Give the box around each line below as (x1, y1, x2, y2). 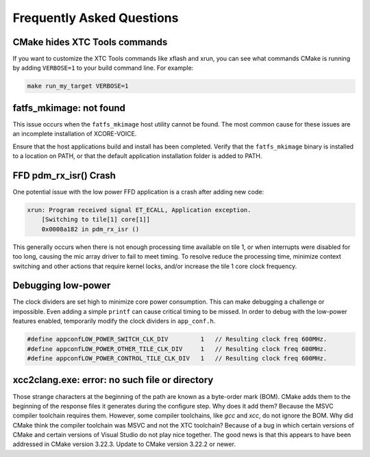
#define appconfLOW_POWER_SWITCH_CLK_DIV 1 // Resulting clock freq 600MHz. (27, 335, 328, 343)
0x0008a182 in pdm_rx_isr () (41, 225, 140, 233)
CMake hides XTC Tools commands (12, 36, 168, 48)
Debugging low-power (12, 280, 111, 291)
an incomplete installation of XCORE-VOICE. (12, 130, 137, 138)
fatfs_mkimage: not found (12, 102, 126, 114)
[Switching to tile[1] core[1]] (41, 216, 151, 224)
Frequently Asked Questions (12, 10, 179, 25)
